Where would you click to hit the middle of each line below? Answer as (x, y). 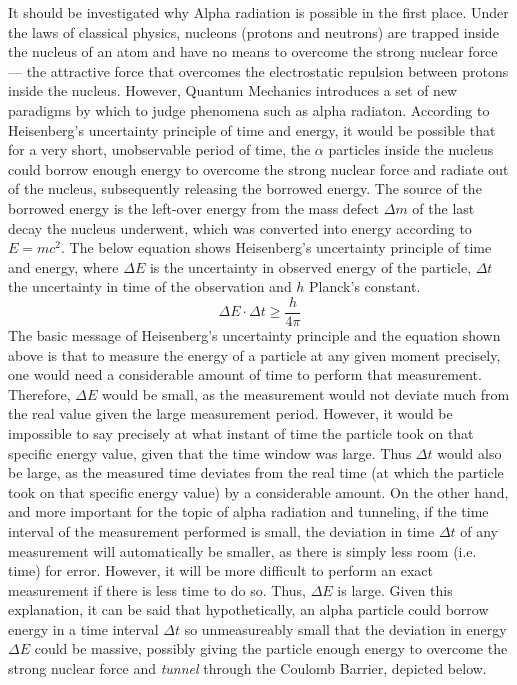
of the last (443, 207)
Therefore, (39, 393)
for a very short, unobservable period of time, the (159, 149)
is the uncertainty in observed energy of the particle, (310, 266)
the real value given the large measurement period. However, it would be (230, 413)
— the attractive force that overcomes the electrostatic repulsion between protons (258, 70)
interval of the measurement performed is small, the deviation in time (221, 530)
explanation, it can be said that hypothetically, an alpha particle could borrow (248, 609)
